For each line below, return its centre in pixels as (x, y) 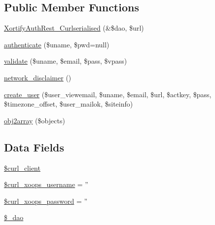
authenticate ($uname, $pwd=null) (57, 44)
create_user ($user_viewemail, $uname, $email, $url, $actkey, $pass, (108, 94)
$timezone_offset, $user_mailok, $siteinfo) (69, 104)
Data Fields (34, 147)
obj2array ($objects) (35, 120)
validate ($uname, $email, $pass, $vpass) (66, 61)
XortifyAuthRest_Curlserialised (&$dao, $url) (74, 28)
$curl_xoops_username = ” (46, 184)
